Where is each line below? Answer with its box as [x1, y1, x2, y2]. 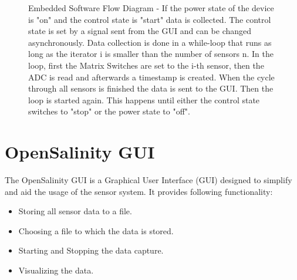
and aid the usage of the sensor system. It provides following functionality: [5, 185, 273, 197]
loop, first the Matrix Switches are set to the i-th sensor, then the [28, 59, 264, 71]
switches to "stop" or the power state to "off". [28, 105, 190, 117]
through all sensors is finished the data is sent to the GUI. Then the [28, 82, 274, 95]
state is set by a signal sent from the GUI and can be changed [28, 25, 252, 37]
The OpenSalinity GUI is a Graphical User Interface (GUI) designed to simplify [5, 174, 292, 186]
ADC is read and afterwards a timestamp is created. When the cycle [28, 70, 275, 83]
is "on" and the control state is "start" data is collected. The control [28, 13, 271, 25]
